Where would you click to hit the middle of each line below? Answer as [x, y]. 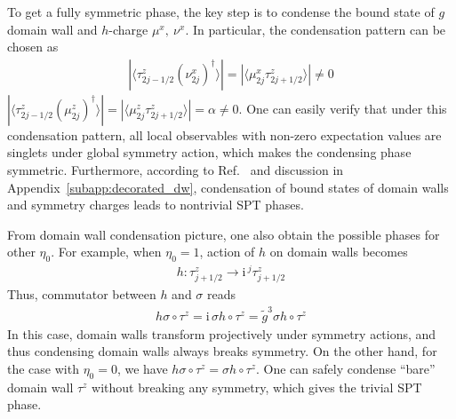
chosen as [33, 47]
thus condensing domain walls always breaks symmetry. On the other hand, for [222, 351]
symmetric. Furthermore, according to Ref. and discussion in [176, 170]
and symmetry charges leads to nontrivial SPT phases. [156, 205]
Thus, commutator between [82, 294]
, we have [142, 368]
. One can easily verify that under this [343, 108]
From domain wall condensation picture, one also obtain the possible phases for [224, 234]
